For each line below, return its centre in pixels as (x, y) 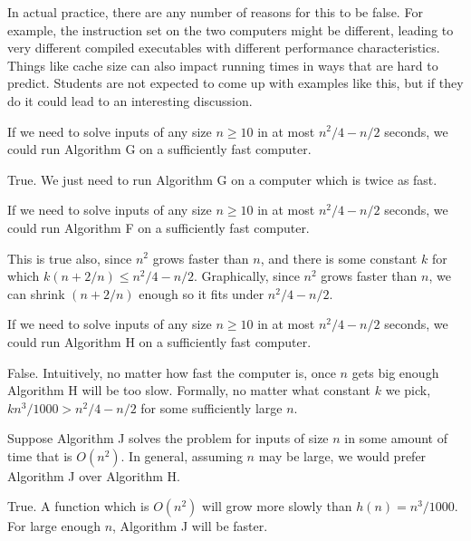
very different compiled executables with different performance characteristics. (224, 48)
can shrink (36, 293)
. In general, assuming (182, 455)
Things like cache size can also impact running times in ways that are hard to (223, 65)
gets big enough (395, 372)
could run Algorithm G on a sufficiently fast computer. (159, 149)
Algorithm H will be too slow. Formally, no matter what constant (189, 390)
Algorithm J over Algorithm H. (94, 475)
